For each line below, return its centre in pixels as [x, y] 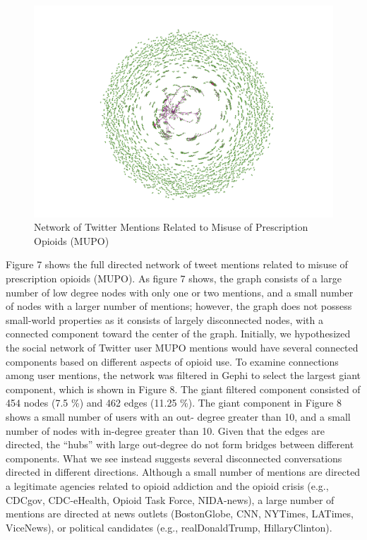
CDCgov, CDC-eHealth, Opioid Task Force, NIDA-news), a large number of [170, 499]
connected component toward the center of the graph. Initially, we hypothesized [178, 334]
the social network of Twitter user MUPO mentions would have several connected [182, 347]
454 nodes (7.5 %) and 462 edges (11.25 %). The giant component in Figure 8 [174, 403]
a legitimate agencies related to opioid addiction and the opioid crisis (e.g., [167, 485]
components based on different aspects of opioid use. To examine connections [172, 361]
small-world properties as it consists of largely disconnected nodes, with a [164, 319]
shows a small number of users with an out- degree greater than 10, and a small [178, 416]
